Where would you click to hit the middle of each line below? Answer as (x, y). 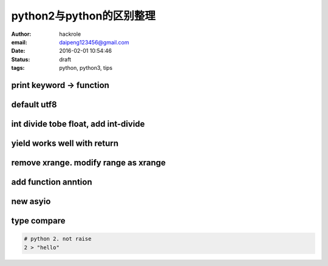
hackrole (70, 34)
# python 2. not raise (58, 239)
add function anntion (52, 182)
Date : (18, 51)
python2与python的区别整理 (84, 16)
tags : (18, 68)
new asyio (31, 201)
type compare (39, 221)
